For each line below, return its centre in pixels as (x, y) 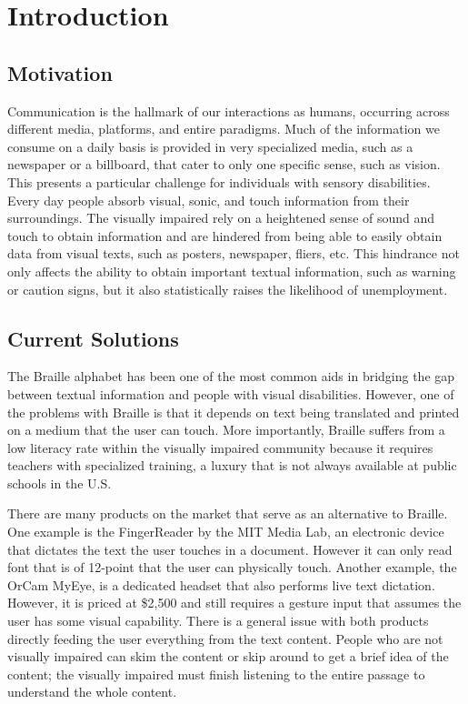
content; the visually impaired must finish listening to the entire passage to (216, 674)
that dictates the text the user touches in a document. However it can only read (230, 549)
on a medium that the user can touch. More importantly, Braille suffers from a (226, 430)
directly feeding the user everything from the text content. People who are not (225, 638)
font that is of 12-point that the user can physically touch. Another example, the (232, 567)
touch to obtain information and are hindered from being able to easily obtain (225, 235)
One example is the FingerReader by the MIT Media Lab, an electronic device (226, 532)
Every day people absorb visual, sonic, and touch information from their (209, 200)
